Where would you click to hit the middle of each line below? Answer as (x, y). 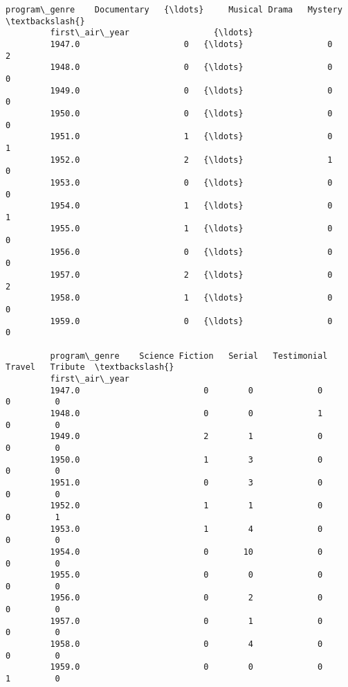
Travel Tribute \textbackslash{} (90, 367)
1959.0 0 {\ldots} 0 (191, 321)
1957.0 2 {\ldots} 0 (191, 275)
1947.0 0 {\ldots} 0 (191, 44)
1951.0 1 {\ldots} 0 (191, 137)
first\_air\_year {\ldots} (152, 33)
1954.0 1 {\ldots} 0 (191, 206)
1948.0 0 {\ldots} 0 (191, 68)
